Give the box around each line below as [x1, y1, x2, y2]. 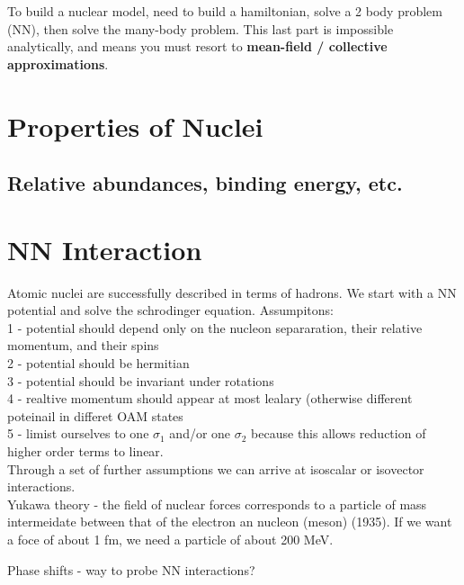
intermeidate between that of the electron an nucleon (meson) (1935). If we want [7, 512, 452, 531]
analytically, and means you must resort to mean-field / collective [7, 37, 388, 56]
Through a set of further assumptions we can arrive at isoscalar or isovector [7, 459, 424, 478]
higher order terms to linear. [7, 442, 164, 460]
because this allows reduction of [251, 424, 426, 443]
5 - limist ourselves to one [7, 424, 149, 443]
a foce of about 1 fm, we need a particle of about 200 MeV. [7, 529, 334, 548]
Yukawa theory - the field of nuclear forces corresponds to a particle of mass [7, 494, 427, 513]
